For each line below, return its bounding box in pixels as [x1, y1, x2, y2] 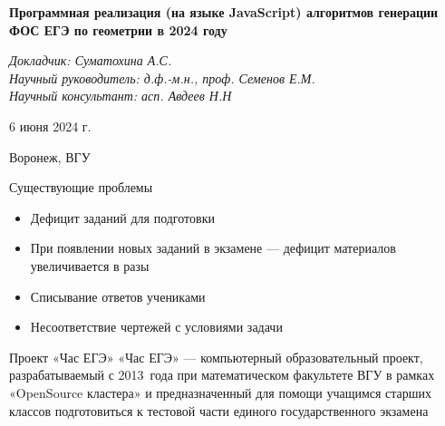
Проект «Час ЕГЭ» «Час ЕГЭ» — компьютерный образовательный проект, [9, 347, 423, 366]
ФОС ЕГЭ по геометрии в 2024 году [9, 20, 227, 39]
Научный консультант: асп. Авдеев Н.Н [9, 86, 232, 105]
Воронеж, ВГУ [9, 147, 91, 166]
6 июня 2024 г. [9, 116, 92, 135]
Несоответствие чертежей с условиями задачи [30, 317, 283, 336]
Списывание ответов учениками [30, 286, 206, 305]
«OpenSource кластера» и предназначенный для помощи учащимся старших [9, 382, 432, 402]
